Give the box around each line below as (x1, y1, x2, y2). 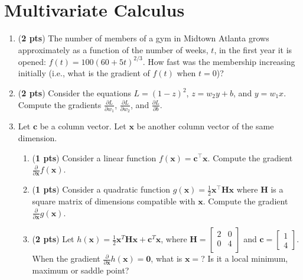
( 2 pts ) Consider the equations (18, 87, 131, 99)
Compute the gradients (18, 98, 102, 110)
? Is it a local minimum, (201, 252, 288, 265)
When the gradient (32, 252, 100, 265)
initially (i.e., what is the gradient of (18, 67, 150, 79)
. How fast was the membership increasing (142, 55, 295, 67)
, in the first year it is (214, 43, 292, 56)
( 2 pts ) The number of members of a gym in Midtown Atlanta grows (18, 32, 269, 44)
